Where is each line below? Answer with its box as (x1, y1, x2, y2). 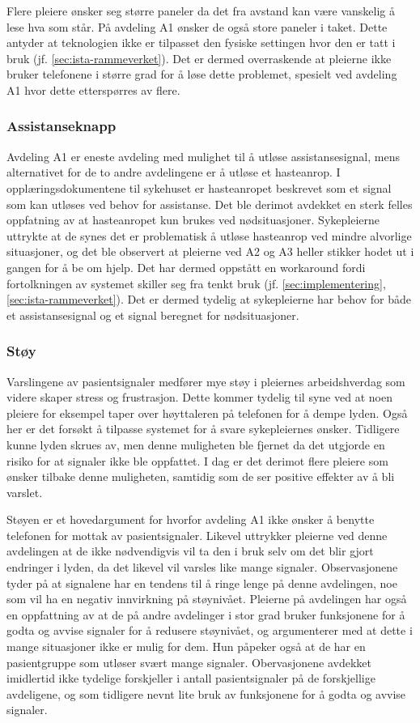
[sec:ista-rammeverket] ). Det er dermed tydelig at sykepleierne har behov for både (6, 291, 412, 308)
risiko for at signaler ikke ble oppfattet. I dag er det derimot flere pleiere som (6, 452, 388, 469)
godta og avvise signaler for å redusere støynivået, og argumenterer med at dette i (6, 622, 413, 639)
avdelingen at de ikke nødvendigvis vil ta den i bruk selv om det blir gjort (6, 542, 374, 559)
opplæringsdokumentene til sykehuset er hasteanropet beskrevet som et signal (6, 179, 392, 196)
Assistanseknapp (6, 116, 117, 136)
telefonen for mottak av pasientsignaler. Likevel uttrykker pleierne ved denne (6, 526, 388, 543)
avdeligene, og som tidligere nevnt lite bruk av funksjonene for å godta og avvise (6, 685, 406, 702)
